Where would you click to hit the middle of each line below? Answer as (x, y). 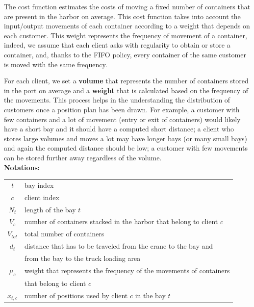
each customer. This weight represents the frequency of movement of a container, (126, 35)
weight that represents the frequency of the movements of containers (127, 270)
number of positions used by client (76, 295)
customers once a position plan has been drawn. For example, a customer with (122, 109)
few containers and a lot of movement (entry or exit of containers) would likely (122, 119)
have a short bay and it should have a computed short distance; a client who (119, 129)
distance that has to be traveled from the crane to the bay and (119, 246)
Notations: (22, 167)
